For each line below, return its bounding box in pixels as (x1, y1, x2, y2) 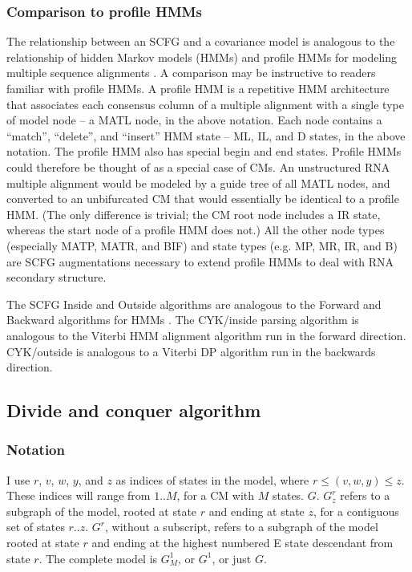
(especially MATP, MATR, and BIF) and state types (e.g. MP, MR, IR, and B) (6, 237, 398, 254)
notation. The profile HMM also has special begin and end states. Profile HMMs (6, 143, 402, 160)
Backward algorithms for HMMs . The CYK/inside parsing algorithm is (6, 311, 359, 328)
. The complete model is (38, 550, 158, 566)
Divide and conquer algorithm (6, 398, 261, 423)
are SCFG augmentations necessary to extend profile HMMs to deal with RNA (6, 253, 394, 270)
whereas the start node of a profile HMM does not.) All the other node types (6, 221, 385, 238)
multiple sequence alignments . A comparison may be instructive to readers (6, 64, 376, 81)
